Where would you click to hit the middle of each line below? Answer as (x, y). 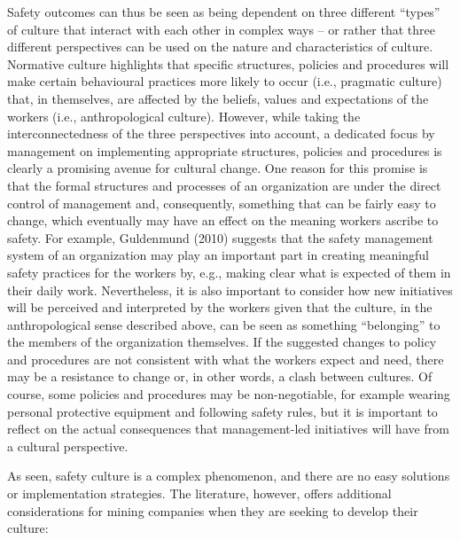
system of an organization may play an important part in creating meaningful (218, 255)
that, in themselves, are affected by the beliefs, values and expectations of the (218, 98)
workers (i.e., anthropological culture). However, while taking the (184, 116)
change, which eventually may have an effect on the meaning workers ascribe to (223, 220)
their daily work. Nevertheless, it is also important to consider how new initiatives (230, 290)
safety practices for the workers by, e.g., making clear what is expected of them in (229, 272)
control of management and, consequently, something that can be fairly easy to (222, 203)
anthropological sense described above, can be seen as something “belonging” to (224, 324)
